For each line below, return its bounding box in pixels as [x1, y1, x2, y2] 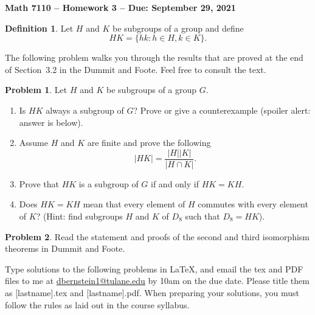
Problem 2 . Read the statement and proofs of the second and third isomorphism [5, 230, 310, 243]
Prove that [19, 177, 59, 190]
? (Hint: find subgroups [36, 210, 123, 222]
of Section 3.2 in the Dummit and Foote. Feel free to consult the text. [5, 63, 266, 75]
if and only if [151, 177, 199, 190]
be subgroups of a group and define [112, 21, 244, 34]
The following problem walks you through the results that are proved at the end [5, 51, 303, 64]
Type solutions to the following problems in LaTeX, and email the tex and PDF [5, 262, 303, 275]
